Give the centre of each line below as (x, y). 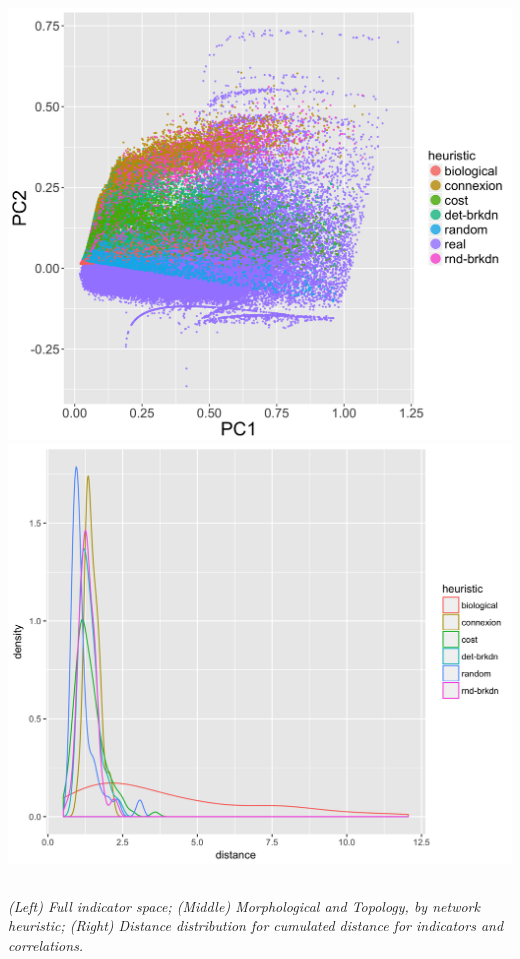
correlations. (46, 944)
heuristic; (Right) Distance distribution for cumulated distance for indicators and (256, 925)
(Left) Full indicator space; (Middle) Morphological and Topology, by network (244, 905)
